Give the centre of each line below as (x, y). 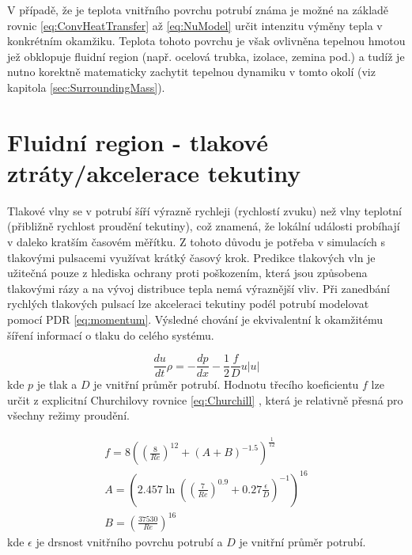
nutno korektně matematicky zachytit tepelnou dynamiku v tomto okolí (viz (191, 72)
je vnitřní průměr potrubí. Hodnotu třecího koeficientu (226, 384)
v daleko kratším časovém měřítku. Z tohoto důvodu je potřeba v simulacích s (196, 242)
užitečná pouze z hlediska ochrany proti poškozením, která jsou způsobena (187, 273)
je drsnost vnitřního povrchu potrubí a (129, 541)
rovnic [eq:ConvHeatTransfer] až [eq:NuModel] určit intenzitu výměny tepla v (195, 25)
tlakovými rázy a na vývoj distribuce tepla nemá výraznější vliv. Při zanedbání (198, 288)
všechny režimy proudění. (68, 415)
